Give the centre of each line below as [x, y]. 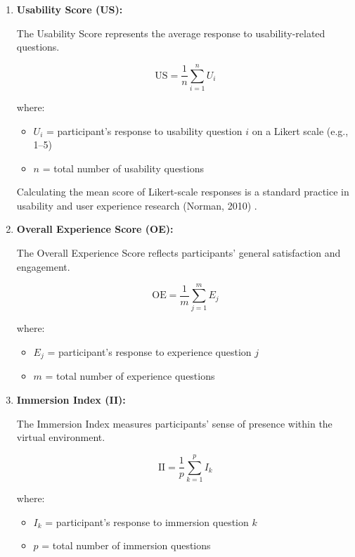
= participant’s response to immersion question [147, 521]
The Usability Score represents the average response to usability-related [171, 33]
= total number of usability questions [123, 168]
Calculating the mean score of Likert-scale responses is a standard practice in [183, 192]
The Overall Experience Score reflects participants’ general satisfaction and [179, 253]
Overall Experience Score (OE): [95, 229]
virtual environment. [61, 437]
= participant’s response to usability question [144, 130]
